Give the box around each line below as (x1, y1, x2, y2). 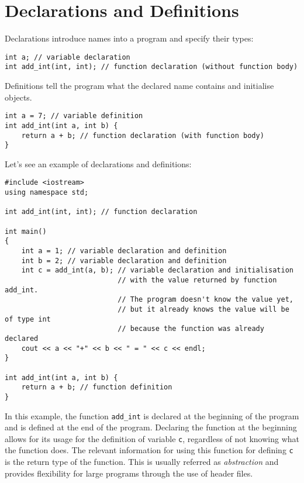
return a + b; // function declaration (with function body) (21, 131, 264, 140)
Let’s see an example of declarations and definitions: (5, 157, 192, 170)
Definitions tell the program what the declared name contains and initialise (5, 80, 274, 92)
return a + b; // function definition (21, 383, 172, 392)
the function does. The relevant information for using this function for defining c (5, 444, 293, 456)
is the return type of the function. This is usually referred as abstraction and (5, 456, 279, 468)
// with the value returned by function (118, 276, 277, 284)
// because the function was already (118, 325, 264, 333)
